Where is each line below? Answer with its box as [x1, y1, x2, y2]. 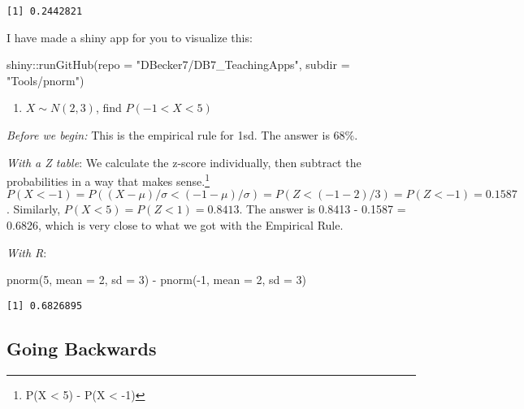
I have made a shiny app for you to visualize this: [6, 28, 253, 45]
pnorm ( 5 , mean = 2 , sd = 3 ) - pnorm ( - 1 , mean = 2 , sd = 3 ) [6, 271, 307, 288]
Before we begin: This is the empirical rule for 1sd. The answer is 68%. [6, 127, 358, 144]
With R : [6, 243, 47, 260]
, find [95, 99, 122, 116]
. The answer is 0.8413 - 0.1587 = [239, 200, 406, 217]
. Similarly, [6, 200, 61, 217]
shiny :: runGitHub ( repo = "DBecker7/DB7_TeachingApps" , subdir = [6, 56, 350, 73]
